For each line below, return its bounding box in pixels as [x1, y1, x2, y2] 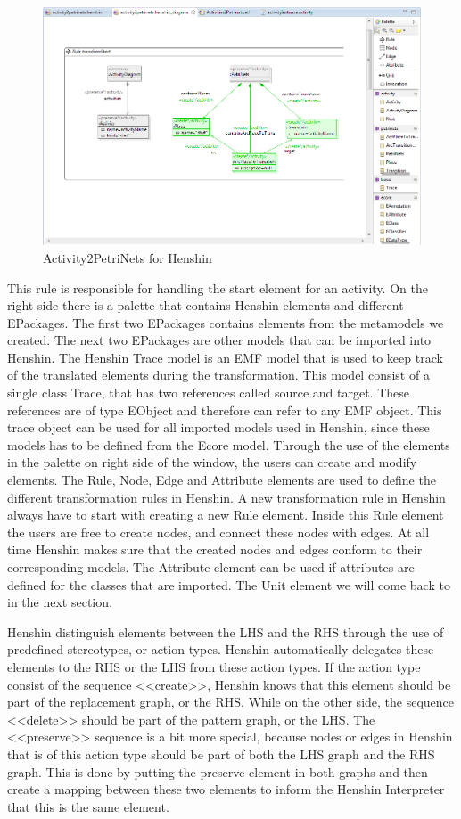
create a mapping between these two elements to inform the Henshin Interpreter [7, 780, 445, 799]
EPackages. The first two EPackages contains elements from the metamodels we [7, 313, 444, 332]
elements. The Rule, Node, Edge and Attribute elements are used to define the [7, 471, 436, 489]
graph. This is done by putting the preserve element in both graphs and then [7, 762, 428, 781]
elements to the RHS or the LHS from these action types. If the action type [7, 657, 421, 676]
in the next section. [7, 593, 112, 611]
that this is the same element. [7, 797, 169, 815]
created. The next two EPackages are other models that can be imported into [7, 331, 432, 349]
